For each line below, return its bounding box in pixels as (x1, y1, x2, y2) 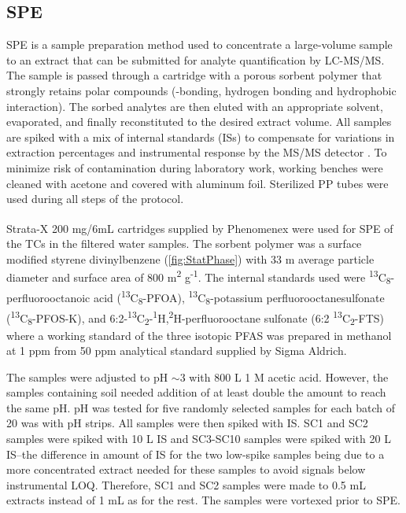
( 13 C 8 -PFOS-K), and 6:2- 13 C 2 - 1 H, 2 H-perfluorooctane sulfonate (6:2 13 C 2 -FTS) (6, 307, 385, 328)
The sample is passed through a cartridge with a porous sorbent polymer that (6, 67, 382, 83)
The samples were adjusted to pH (6, 368, 168, 385)
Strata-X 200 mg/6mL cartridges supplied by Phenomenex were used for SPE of (6, 220, 393, 236)
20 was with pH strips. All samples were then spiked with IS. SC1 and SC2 (6, 415, 368, 431)
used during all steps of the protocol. (6, 190, 184, 207)
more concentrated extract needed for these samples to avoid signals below (6, 461, 366, 478)
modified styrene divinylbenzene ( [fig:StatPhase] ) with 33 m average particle (6, 250, 375, 267)
